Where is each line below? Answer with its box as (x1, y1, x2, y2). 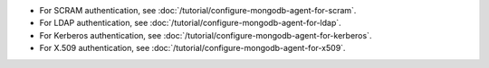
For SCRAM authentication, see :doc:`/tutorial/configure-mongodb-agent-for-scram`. (39, 5, 357, 15)
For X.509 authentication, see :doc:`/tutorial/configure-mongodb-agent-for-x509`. (39, 43, 346, 54)
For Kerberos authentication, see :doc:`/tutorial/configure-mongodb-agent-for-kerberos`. (39, 30, 372, 40)
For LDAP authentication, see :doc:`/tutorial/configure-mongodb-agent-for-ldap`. (39, 18, 341, 29)
